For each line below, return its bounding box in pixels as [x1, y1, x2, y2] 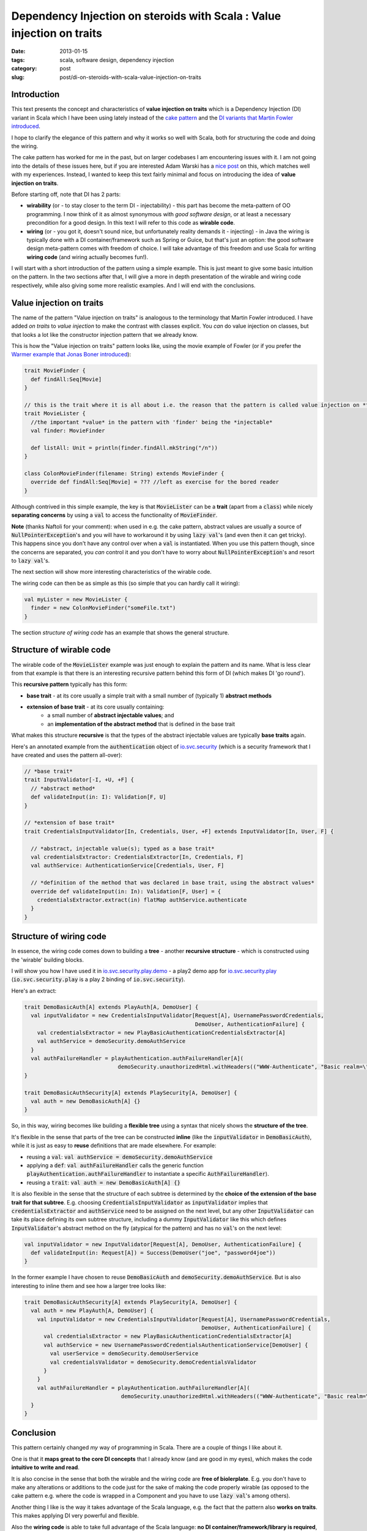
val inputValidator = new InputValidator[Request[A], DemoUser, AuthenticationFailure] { [24, 1241, 302, 1247]
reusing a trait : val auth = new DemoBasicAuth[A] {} [26, 1179, 180, 1186]
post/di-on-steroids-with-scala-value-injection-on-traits [59, 73, 202, 81]
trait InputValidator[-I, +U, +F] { [24, 777, 135, 783]
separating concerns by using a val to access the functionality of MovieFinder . [11, 511, 218, 519]
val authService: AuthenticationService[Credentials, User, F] [31, 862, 224, 869]
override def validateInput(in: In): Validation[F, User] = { [31, 888, 221, 895]
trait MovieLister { [24, 410, 86, 417]
